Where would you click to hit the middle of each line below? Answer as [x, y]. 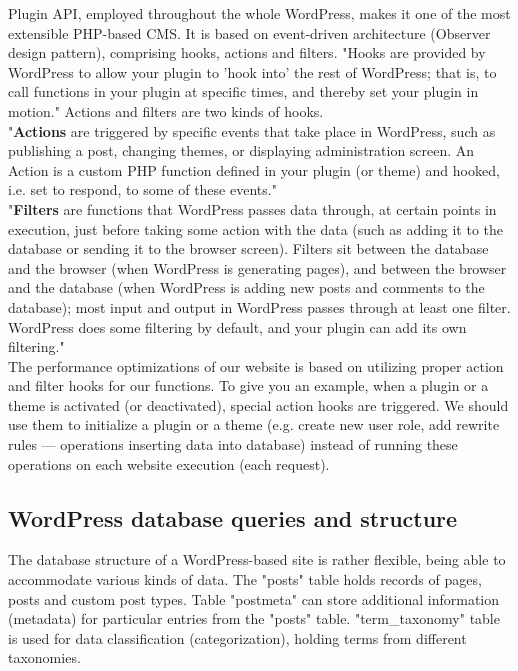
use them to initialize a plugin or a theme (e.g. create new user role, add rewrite [254, 424]
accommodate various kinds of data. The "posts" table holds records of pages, [245, 579]
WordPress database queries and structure [233, 517]
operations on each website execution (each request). [169, 463]
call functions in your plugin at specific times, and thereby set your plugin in [243, 91]
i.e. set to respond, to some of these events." [142, 189]
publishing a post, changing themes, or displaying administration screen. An [241, 150]
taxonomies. [44, 657]
